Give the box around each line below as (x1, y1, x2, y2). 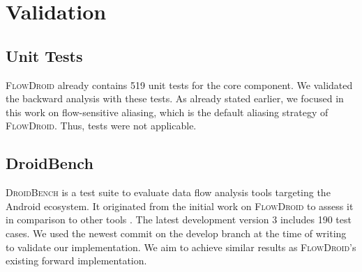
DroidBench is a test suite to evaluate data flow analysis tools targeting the (6, 185, 331, 200)
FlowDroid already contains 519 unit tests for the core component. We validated (6, 77, 353, 92)
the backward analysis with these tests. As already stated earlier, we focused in (6, 91, 344, 106)
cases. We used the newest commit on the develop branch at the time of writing (6, 225, 347, 240)
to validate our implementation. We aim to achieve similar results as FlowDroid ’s (6, 239, 356, 254)
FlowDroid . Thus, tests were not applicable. (6, 118, 197, 133)
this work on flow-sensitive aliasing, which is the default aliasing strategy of (6, 104, 329, 119)
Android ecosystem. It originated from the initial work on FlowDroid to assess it (6, 198, 354, 213)
